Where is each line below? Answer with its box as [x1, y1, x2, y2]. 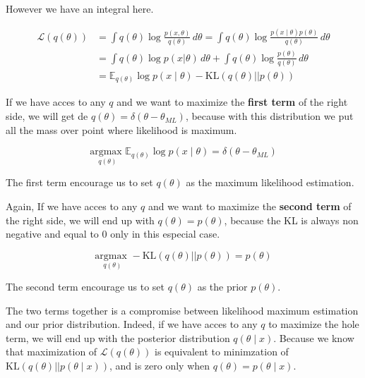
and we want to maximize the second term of [148, 199, 352, 214]
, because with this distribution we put [185, 109, 354, 123]
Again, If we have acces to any [6, 199, 138, 214]
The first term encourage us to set [6, 175, 153, 190]
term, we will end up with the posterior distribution [6, 330, 230, 345]
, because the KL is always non [224, 212, 359, 227]
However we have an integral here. [6, 1, 154, 16]
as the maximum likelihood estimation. [186, 175, 354, 190]
